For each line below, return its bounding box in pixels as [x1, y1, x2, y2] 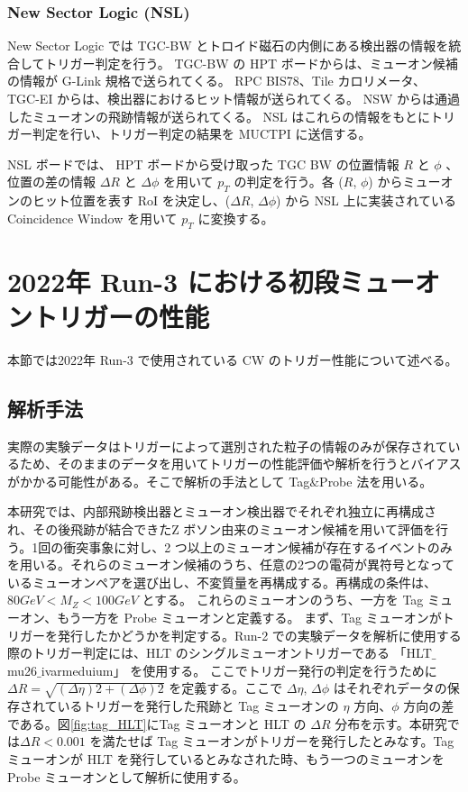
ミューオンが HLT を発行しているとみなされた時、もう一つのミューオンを [7, 749, 445, 768]
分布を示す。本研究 [335, 714, 447, 733]
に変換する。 [197, 208, 274, 227]
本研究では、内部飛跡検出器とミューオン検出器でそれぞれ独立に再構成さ [7, 502, 436, 521]
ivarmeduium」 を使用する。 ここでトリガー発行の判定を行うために [41, 660, 437, 679]
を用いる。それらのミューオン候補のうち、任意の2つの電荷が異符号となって [7, 555, 454, 574]
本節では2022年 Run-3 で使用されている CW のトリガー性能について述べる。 [7, 350, 458, 369]
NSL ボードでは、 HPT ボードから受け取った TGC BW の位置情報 [7, 154, 399, 173]
